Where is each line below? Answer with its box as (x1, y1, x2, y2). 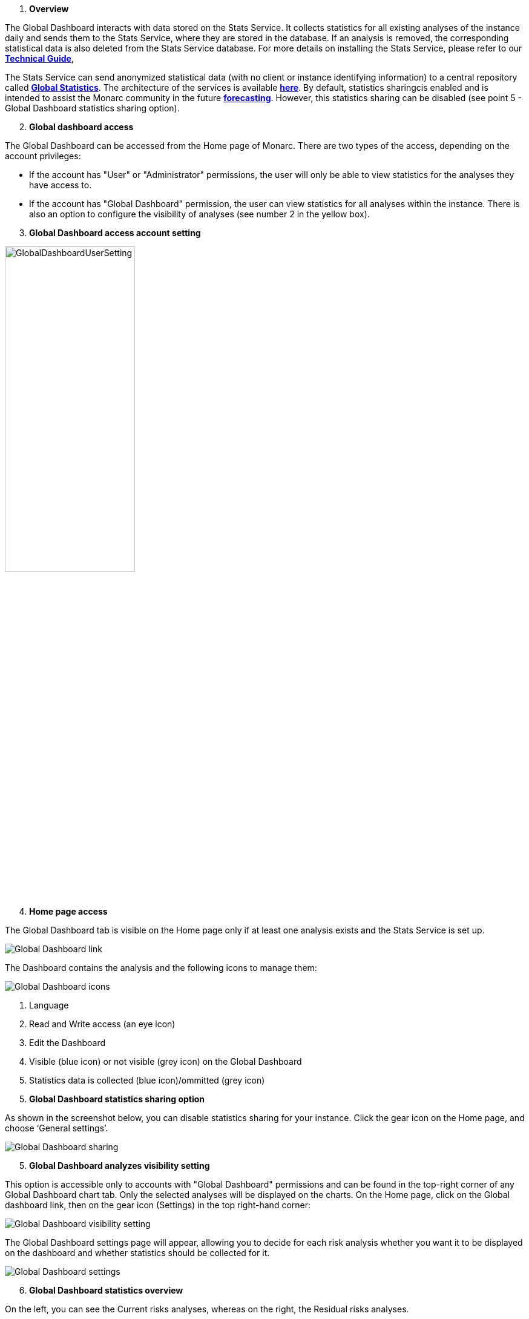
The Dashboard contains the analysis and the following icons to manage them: (5, 962, 317, 973)
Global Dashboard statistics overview (29, 1285, 183, 1295)
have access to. (29, 180, 92, 190)
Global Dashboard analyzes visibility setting (29, 1160, 210, 1171)
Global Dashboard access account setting (29, 228, 201, 238)
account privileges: (5, 151, 81, 161)
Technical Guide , (5, 53, 74, 64)
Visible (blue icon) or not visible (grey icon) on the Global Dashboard (29, 1056, 302, 1067)
